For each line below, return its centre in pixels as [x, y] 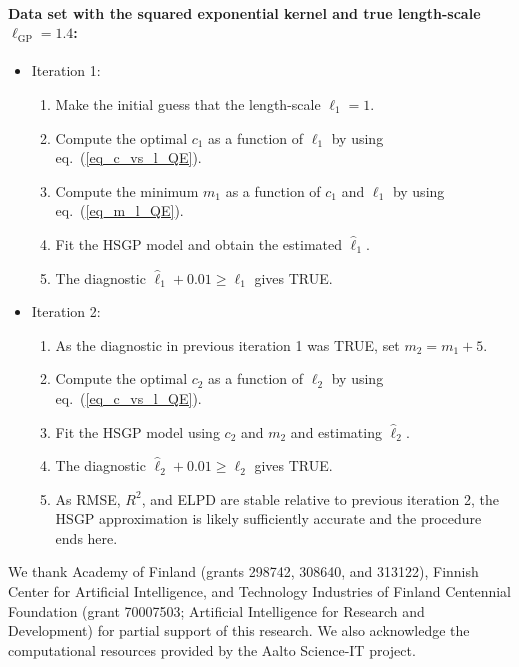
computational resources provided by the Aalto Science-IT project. [212, 649]
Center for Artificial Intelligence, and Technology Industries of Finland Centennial [259, 591]
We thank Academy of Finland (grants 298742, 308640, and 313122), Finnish [243, 571]
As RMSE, [88, 498]
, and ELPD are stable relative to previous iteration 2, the [320, 498]
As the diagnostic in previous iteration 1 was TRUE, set [227, 344]
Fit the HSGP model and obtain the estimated [199, 243]
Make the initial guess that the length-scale [188, 103]
